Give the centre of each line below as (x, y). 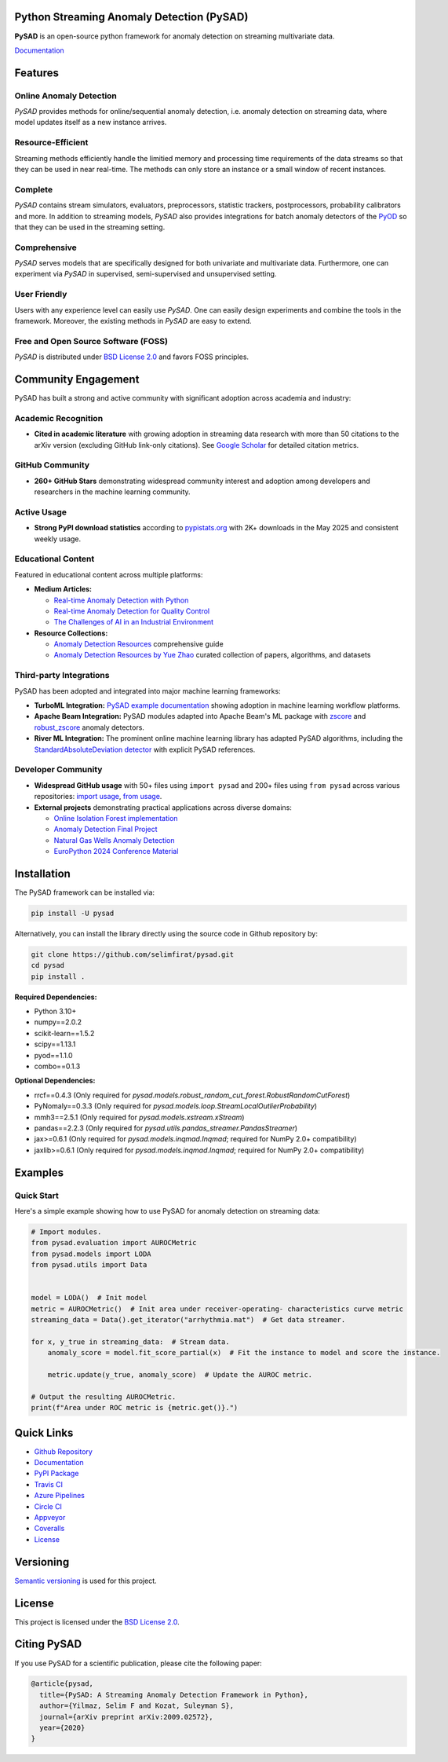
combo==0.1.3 (57, 1066)
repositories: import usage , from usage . (98, 797)
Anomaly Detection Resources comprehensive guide (138, 644)
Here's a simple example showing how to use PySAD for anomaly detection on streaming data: (168, 1211)
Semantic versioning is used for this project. (86, 1581)
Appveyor (50, 1517)
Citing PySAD (48, 1645)
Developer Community (58, 770)
